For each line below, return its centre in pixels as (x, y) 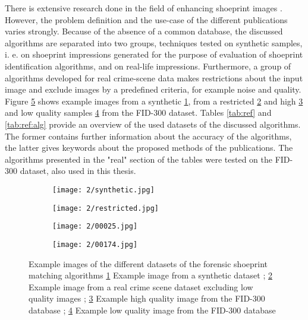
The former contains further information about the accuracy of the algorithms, (148, 136)
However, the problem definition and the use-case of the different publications (146, 19)
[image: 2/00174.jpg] (95, 244)
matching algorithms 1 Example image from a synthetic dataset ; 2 (150, 275)
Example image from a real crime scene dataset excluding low (141, 286)
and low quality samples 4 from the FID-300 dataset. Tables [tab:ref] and (138, 113)
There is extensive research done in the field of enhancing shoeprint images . (144, 8)
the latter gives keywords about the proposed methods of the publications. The (149, 148)
